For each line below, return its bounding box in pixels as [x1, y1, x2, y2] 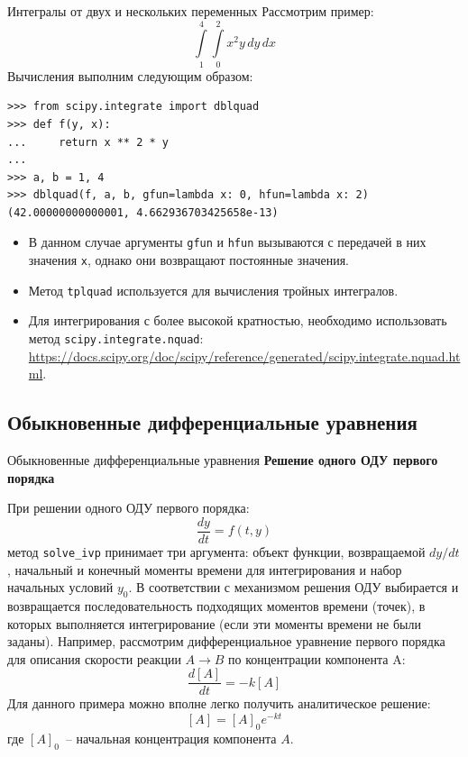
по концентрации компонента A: [228, 649, 406, 668]
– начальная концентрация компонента [65, 728, 277, 747]
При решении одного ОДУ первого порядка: [7, 498, 250, 517]
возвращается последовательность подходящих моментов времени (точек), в [7, 596, 426, 615]
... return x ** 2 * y [7, 135, 169, 149]
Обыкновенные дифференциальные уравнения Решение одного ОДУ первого [7, 451, 438, 470]
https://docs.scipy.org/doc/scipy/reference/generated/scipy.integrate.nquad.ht [28, 346, 461, 365]
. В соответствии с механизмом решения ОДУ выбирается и [128, 578, 459, 597]
